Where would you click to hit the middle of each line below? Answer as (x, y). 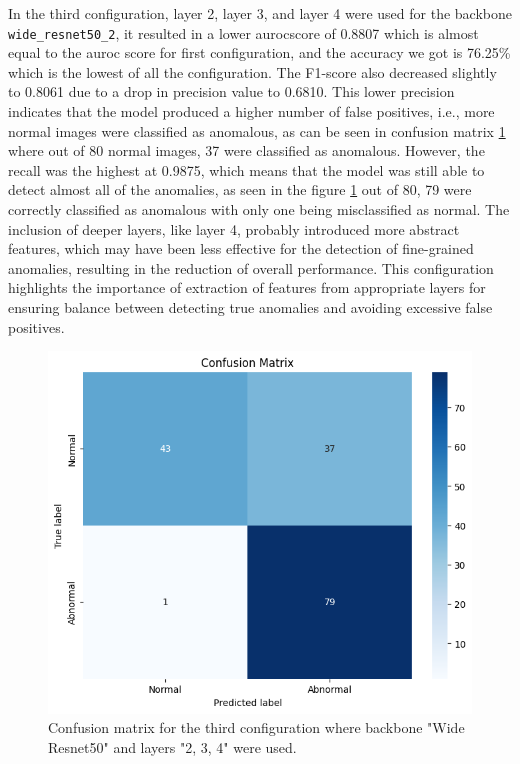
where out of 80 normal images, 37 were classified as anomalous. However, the (246, 150)
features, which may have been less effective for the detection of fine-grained (241, 248)
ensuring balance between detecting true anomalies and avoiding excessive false (250, 306)
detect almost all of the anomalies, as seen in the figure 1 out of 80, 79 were (240, 189)
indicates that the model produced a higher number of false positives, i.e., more (251, 111)
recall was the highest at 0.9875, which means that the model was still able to (246, 169)
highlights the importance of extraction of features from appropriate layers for (247, 287)
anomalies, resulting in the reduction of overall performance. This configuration (251, 267)
